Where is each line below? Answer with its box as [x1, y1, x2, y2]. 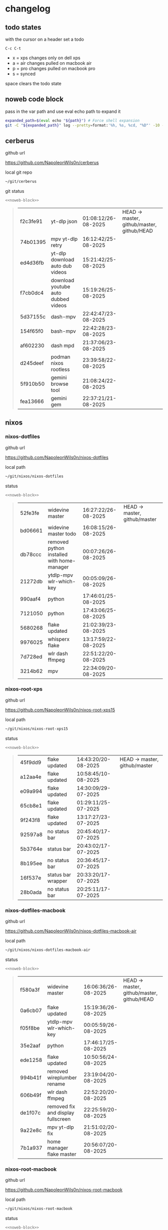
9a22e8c [19, 1127, 42, 1134]
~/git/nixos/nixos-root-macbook [5, 1206, 72, 1211]
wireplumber [47, 1074, 77, 1081]
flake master [47, 1150, 76, 1157]
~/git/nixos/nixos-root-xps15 [5, 726, 68, 731]
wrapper [47, 877, 67, 884]
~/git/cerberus [5, 179, 37, 184]
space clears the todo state [5, 81, 61, 86]
